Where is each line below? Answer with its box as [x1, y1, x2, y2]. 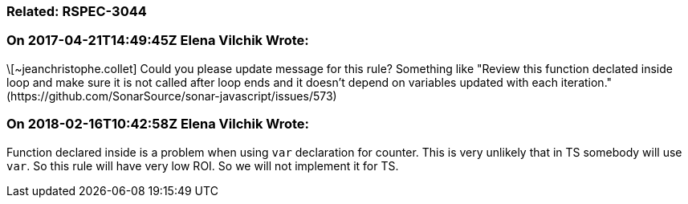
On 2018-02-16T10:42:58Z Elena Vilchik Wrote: [6, 116, 309, 133]
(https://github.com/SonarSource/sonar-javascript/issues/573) [6, 88, 337, 103]
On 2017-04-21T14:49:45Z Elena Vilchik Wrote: [6, 32, 309, 49]
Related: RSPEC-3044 [6, 3, 147, 19]
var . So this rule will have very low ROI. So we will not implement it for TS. [6, 158, 399, 173]
